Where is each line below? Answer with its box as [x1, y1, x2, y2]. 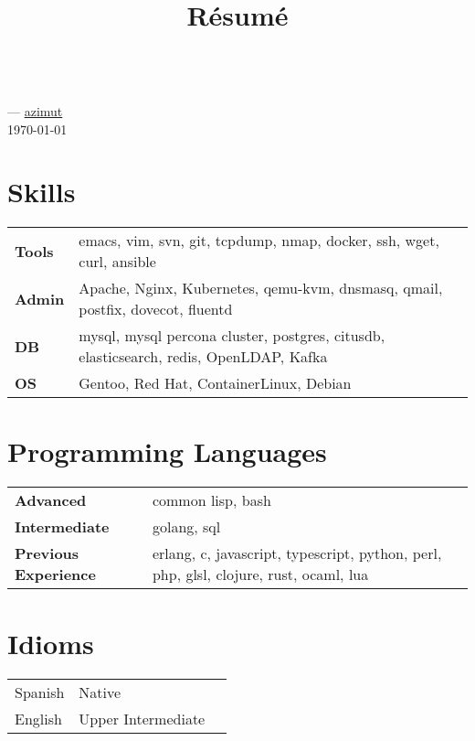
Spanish [15, 681, 65, 703]
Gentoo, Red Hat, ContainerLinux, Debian [79, 372, 352, 394]
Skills [7, 173, 76, 210]
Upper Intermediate [79, 707, 206, 729]
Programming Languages [7, 433, 327, 470]
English [15, 707, 62, 729]
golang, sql [152, 516, 221, 538]
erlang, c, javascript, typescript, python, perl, [152, 542, 442, 564]
